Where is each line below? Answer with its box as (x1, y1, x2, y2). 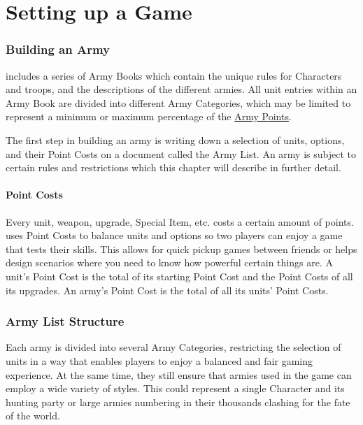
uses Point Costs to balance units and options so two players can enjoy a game (6, 228, 343, 243)
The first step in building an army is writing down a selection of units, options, (6, 132, 345, 147)
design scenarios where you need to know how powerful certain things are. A (6, 255, 333, 270)
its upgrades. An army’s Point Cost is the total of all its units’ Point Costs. (6, 282, 329, 297)
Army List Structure (6, 312, 124, 330)
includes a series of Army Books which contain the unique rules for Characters (6, 68, 342, 82)
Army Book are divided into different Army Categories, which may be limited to (6, 95, 351, 110)
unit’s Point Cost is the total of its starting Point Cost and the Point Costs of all (6, 268, 353, 283)
